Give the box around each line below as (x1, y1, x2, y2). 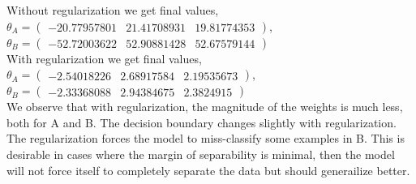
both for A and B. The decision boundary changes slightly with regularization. (6, 113, 397, 131)
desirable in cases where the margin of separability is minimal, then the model (6, 145, 395, 162)
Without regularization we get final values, (6, 2, 219, 18)
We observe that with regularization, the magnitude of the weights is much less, (6, 98, 403, 115)
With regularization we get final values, (6, 49, 202, 66)
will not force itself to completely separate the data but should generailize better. (6, 161, 410, 178)
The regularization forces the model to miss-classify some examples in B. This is (6, 130, 405, 147)
